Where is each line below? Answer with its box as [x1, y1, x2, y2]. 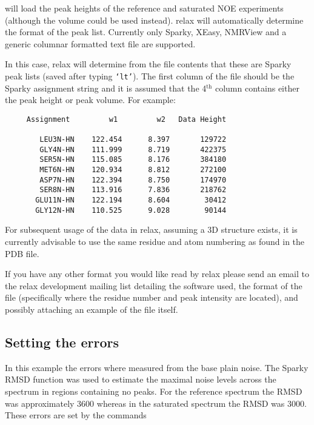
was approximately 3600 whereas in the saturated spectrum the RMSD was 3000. [5, 397, 307, 409]
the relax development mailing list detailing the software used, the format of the [5, 279, 302, 292]
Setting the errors [5, 332, 119, 351]
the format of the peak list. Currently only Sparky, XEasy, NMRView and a [5, 25, 287, 38]
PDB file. [5, 247, 39, 259]
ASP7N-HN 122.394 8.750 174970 [39, 175, 227, 184]
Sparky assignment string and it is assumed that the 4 [5, 81, 207, 94]
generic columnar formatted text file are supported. [5, 37, 196, 50]
